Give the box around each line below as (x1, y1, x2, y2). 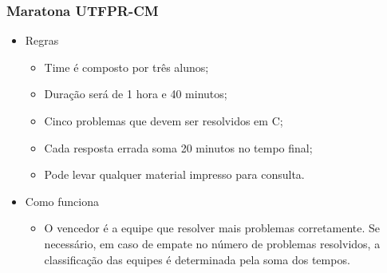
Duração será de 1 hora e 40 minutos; (44, 85, 227, 102)
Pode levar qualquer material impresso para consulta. (44, 166, 305, 183)
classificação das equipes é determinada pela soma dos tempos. (44, 251, 350, 267)
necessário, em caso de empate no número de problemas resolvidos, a (44, 235, 381, 251)
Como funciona (25, 192, 99, 209)
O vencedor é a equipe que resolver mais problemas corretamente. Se (44, 220, 380, 236)
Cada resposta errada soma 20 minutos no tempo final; (44, 139, 313, 156)
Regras (25, 32, 59, 49)
